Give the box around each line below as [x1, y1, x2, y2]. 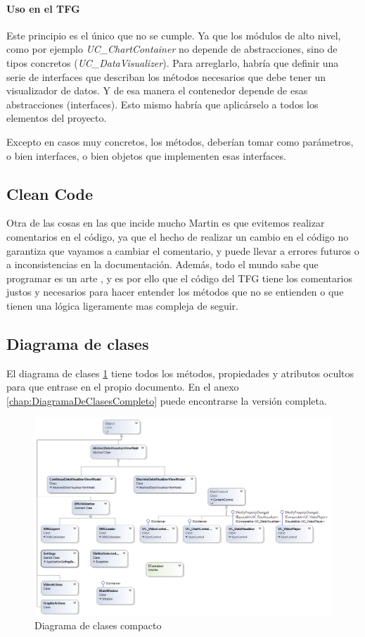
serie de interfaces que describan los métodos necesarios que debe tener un [6, 69, 326, 84]
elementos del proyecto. [6, 111, 107, 125]
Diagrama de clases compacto [34, 618, 162, 633]
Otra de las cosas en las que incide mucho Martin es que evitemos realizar [6, 215, 325, 230]
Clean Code [6, 182, 94, 204]
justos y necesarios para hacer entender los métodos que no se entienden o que [6, 284, 344, 299]
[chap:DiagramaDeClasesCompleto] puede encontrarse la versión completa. [6, 393, 327, 408]
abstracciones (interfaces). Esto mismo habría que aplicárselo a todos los [6, 96, 319, 111]
